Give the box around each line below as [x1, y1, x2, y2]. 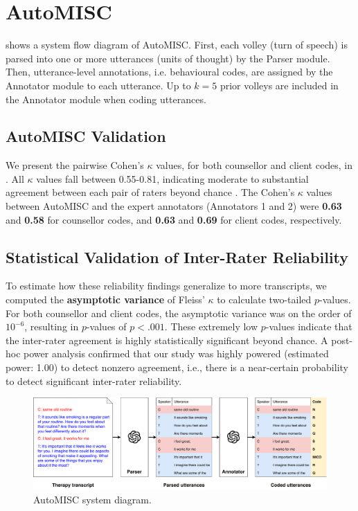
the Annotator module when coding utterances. [6, 91, 206, 106]
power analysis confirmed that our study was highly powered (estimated [24, 346, 329, 361]
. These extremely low [164, 319, 258, 334]
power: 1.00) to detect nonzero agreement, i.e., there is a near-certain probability [6, 360, 348, 375]
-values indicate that [265, 319, 352, 334]
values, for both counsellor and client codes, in [156, 158, 353, 172]
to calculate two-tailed [217, 292, 312, 307]
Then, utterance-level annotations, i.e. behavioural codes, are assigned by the [6, 64, 333, 79]
